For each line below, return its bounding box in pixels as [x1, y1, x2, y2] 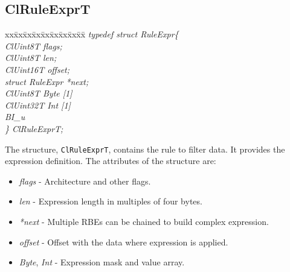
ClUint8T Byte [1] [5, 87, 72, 100]
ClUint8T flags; [5, 39, 62, 52]
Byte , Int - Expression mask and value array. [19, 256, 185, 268]
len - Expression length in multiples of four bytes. [19, 195, 202, 207]
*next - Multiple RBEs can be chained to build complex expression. [19, 215, 269, 227]
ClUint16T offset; [5, 63, 70, 75]
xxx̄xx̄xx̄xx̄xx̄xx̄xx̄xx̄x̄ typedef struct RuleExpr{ [5, 28, 179, 40]
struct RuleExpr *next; [5, 75, 89, 87]
